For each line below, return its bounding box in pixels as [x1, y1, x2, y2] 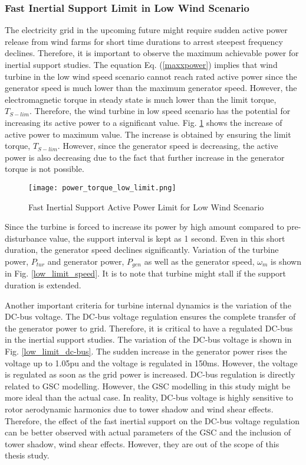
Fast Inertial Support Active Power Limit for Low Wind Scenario [28, 200, 264, 213]
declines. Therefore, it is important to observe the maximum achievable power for [5, 47, 299, 59]
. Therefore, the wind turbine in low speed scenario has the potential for [29, 105, 291, 117]
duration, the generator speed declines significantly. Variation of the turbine [5, 243, 279, 256]
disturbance [5, 232, 47, 244]
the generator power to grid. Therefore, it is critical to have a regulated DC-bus [5, 321, 293, 334]
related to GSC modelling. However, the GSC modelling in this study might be [5, 379, 291, 392]
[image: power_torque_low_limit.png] [28, 183, 176, 192]
